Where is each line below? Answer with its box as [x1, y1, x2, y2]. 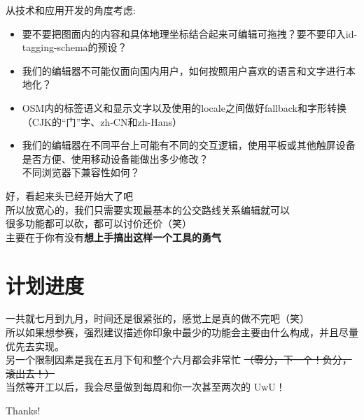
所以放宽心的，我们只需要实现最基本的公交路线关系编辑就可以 [6, 202, 290, 217]
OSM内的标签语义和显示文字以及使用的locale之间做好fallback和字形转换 [22, 100, 346, 115]
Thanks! [6, 403, 41, 417]
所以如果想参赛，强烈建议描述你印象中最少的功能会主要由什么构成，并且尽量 [6, 325, 358, 340]
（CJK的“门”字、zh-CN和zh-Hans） [22, 114, 182, 129]
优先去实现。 [6, 338, 64, 353]
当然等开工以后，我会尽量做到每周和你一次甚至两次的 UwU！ [6, 379, 286, 394]
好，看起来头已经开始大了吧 [6, 188, 133, 203]
